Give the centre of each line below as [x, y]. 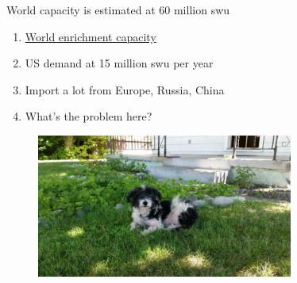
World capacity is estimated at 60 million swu [118, 10]
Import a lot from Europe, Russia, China [125, 89]
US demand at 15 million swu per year [119, 63]
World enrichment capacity [91, 36]
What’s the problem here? [89, 116]
